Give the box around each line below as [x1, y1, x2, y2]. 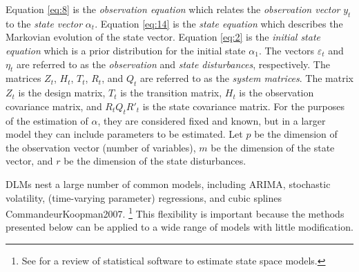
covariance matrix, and [6, 98, 102, 113]
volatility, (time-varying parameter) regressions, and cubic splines [6, 190, 282, 205]
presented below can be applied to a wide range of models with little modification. [6, 220, 353, 234]
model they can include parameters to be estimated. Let [6, 127, 243, 141]
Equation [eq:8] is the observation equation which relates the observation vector [6, 2, 340, 16]
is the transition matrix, [120, 85, 222, 100]
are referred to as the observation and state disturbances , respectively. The [16, 56, 330, 71]
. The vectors [258, 43, 315, 57]
